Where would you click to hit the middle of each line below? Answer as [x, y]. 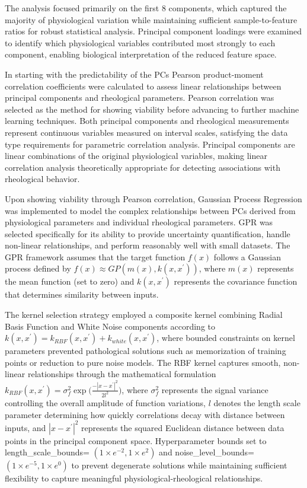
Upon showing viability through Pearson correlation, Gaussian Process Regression [153, 198]
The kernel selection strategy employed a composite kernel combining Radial [144, 315]
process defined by [38, 268]
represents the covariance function [236, 281]
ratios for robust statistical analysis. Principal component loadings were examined [153, 31]
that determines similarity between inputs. [82, 294]
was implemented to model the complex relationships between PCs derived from [150, 210]
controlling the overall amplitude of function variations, [105, 402]
